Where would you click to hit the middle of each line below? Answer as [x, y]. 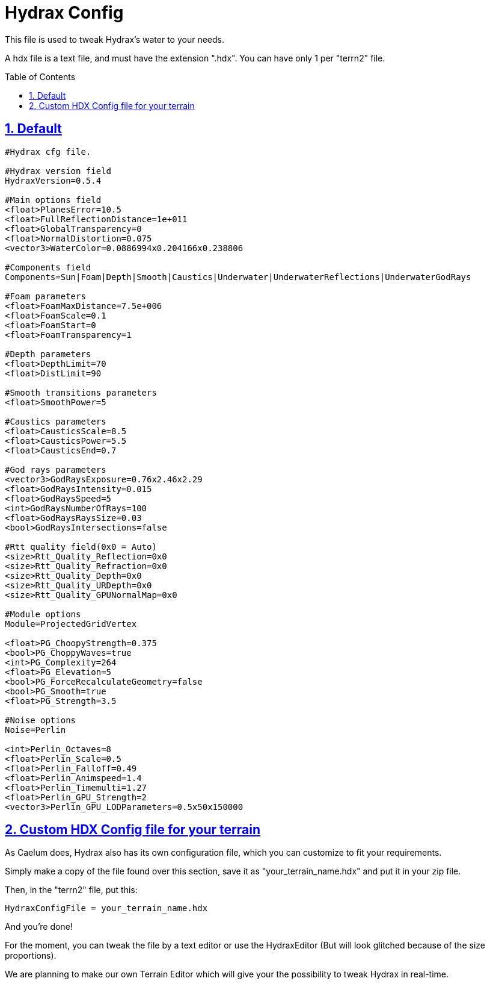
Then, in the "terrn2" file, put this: [71, 890]
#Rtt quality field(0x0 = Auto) [81, 546]
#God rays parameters [56, 469]
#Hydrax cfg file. [48, 151]
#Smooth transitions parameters [81, 392]
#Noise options [41, 720]
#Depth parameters [48, 354]
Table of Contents [40, 76]
